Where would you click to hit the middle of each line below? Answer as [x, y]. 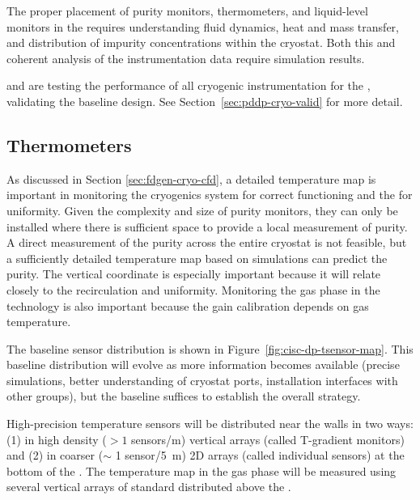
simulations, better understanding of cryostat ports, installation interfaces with [202, 380]
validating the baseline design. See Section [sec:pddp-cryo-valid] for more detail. [205, 101]
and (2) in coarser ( [55, 455]
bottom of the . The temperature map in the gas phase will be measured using [202, 470]
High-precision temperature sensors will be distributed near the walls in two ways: [210, 424]
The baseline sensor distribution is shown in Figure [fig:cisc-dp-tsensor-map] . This [210, 348]
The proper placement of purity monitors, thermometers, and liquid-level [187, 11]
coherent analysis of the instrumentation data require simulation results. [186, 58]
